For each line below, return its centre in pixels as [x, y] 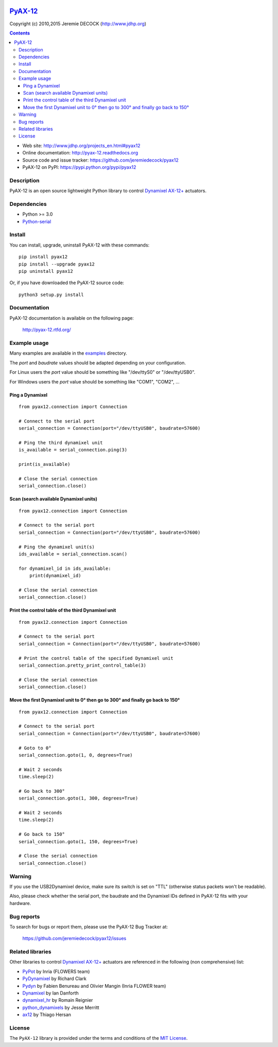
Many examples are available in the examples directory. [68, 353]
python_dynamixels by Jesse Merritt [61, 1007]
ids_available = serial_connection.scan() [73, 554]
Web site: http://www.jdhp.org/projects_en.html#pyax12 [81, 145]
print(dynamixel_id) [55, 576]
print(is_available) [45, 464]
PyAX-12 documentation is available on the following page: [72, 318]
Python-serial [37, 221]
